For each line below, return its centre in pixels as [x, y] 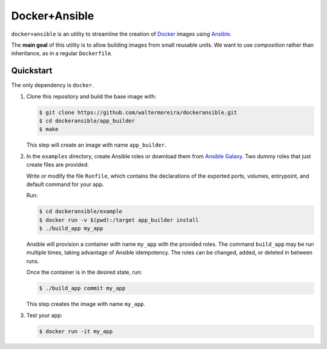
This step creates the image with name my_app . [86, 304]
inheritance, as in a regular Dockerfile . [62, 53]
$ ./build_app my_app [71, 228]
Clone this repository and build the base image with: [91, 96]
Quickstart [32, 71]
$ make [49, 129]
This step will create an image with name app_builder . [96, 145]
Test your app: [45, 315]
